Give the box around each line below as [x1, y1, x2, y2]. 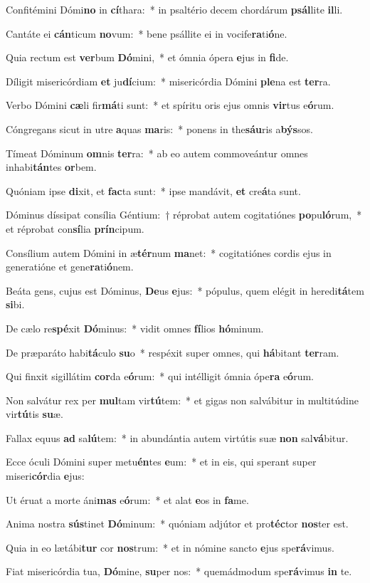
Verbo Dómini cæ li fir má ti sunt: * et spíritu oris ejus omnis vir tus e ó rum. [6, 98, 334, 112]
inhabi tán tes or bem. [6, 159, 97, 174]
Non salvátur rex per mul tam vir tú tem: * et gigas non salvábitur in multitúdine [6, 392, 359, 407]
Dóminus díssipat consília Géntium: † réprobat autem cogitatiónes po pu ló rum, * [6, 207, 362, 222]
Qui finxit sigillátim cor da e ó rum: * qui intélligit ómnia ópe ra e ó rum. [6, 369, 314, 384]
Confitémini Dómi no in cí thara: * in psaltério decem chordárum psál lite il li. [6, 2, 343, 16]
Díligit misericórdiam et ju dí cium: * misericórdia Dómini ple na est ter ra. [6, 73, 331, 88]
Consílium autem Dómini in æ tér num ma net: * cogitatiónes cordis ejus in [6, 245, 332, 260]
